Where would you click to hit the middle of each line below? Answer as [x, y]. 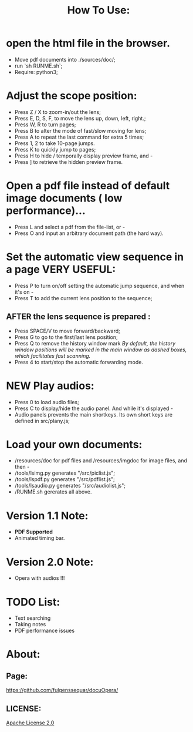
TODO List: [33, 602]
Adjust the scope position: [72, 96]
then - [22, 467]
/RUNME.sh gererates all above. [53, 492]
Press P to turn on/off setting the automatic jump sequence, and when [99, 286]
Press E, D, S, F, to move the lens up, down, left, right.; [80, 118]
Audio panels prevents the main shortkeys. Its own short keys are [94, 414]
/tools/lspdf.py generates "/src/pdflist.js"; [65, 479]
